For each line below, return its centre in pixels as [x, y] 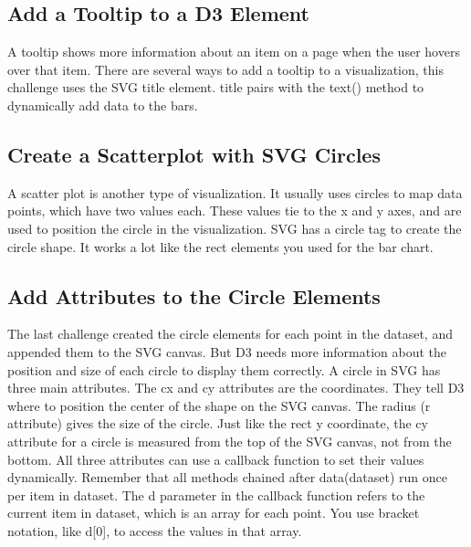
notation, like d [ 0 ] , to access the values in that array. [155, 530]
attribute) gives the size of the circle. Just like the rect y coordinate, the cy [218, 423]
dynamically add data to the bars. [103, 105]
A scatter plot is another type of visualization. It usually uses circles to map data [235, 192]
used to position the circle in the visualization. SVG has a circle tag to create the [235, 228]
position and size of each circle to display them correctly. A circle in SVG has [224, 369]
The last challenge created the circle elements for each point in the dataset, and [230, 334]
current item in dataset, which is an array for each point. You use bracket [214, 513]
